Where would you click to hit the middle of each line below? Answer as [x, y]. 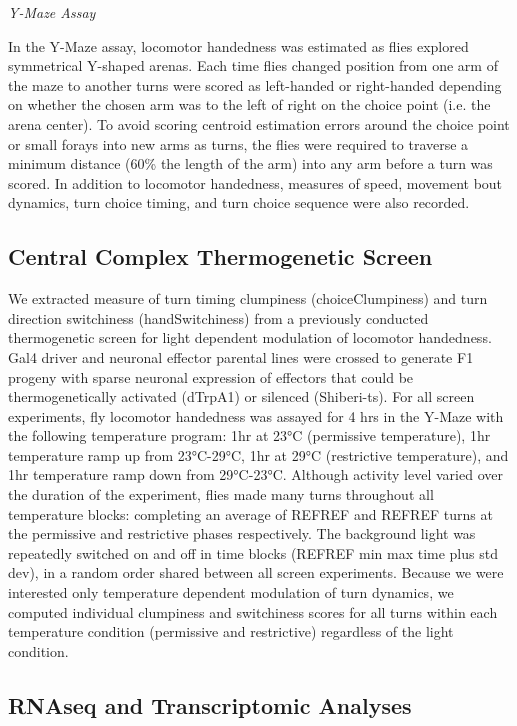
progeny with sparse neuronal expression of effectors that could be [211, 376]
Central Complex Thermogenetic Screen [220, 256]
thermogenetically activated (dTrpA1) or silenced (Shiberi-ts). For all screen [241, 396]
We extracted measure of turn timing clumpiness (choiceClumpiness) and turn [248, 298]
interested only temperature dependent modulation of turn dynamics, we [231, 592]
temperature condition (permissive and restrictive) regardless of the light [231, 631]
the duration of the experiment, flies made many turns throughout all [221, 494]
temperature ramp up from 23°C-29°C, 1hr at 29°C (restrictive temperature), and [258, 454]
